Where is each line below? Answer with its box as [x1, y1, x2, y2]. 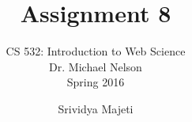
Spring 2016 [66, 74, 125, 90]
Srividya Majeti [58, 100, 134, 116]
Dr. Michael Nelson [49, 58, 142, 74]
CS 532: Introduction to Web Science [6, 43, 186, 59]
